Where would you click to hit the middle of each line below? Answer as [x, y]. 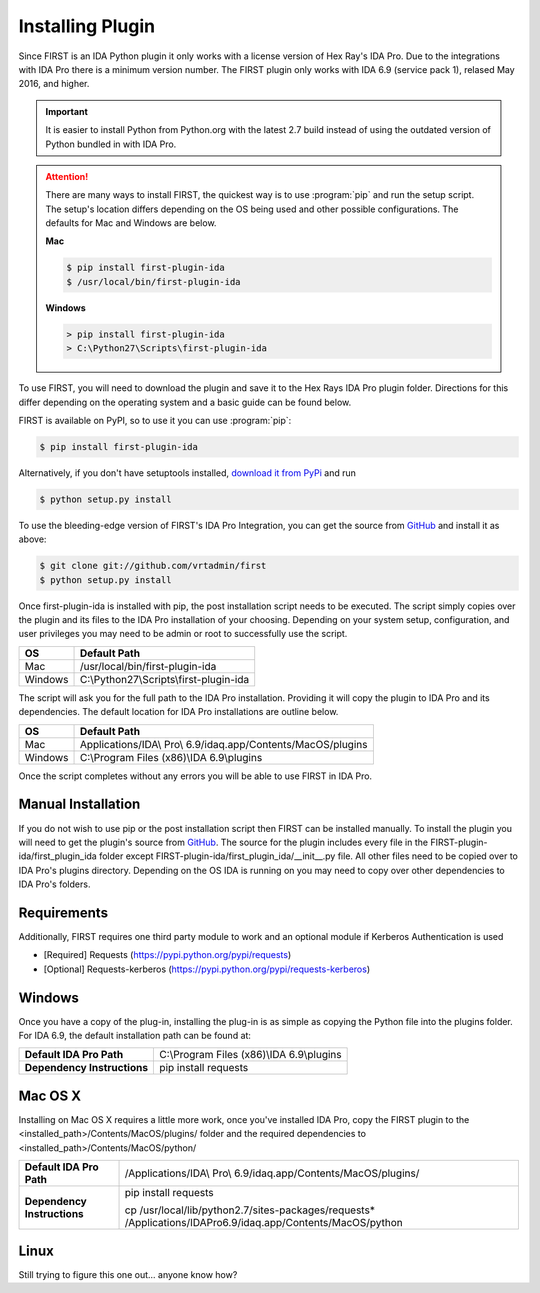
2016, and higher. [54, 84]
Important [67, 111]
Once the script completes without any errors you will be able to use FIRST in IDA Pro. [195, 776]
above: [32, 539]
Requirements [63, 912]
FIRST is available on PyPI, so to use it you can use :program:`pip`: [155, 420]
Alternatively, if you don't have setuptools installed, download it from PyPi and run [187, 472]
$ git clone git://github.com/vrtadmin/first [153, 566]
